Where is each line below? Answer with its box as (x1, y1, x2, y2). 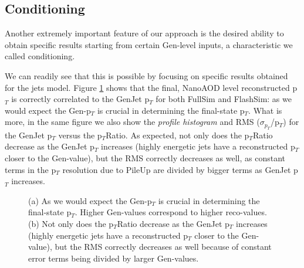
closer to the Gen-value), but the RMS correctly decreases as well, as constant (5, 151, 286, 164)
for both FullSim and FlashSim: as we (156, 93, 292, 105)
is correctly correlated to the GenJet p (11, 93, 150, 105)
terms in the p (5, 163, 56, 175)
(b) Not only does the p (28, 217, 114, 229)
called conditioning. (5, 50, 75, 62)
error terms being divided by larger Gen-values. (28, 252, 199, 264)
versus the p (58, 128, 102, 141)
